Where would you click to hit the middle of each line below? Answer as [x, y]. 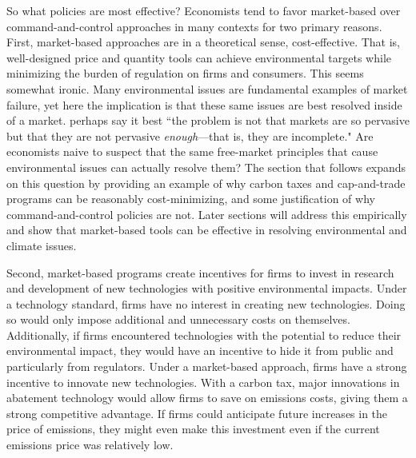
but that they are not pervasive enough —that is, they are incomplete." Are [190, 135]
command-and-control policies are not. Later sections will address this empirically [207, 214]
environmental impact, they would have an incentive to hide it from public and [200, 350]
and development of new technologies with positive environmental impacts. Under [207, 288]
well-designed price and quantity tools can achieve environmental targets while [199, 57]
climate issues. [42, 245]
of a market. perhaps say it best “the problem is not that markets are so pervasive [208, 120]
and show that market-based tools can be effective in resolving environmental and [207, 230]
